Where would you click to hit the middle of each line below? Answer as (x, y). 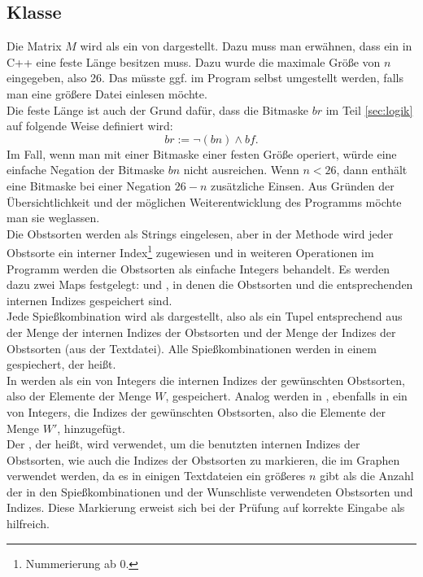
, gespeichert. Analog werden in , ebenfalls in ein (286, 396)
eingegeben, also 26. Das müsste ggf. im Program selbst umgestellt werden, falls (205, 78)
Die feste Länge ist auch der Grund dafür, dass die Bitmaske (157, 109)
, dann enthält (372, 170)
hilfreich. (28, 524)
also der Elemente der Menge (79, 396)
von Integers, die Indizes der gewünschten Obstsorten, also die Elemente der (196, 411)
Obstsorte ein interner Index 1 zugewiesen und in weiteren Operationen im (190, 251)
